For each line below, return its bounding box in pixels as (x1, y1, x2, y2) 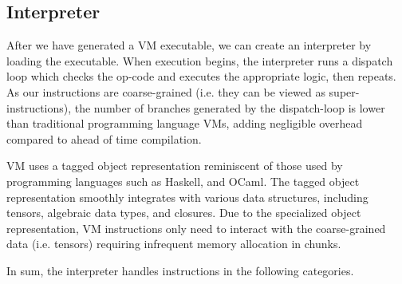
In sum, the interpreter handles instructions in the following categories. (6, 262, 354, 278)
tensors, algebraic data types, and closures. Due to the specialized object (6, 204, 361, 221)
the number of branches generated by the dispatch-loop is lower (74, 99, 385, 116)
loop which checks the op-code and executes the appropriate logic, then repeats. (6, 68, 396, 85)
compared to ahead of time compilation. (6, 130, 202, 147)
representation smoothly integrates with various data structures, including (6, 188, 368, 205)
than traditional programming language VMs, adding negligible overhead (6, 115, 363, 132)
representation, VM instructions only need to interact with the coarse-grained (6, 219, 386, 236)
